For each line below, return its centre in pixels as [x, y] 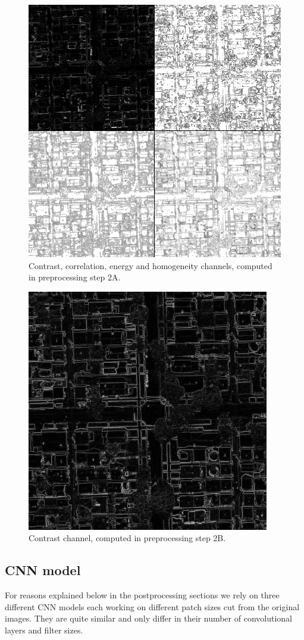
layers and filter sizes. [44, 630]
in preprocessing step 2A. [75, 277]
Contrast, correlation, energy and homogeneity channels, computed [151, 265]
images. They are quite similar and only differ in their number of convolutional [148, 618]
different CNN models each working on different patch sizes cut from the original [152, 606]
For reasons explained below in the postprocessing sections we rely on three [142, 595]
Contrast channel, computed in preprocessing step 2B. [127, 538]
